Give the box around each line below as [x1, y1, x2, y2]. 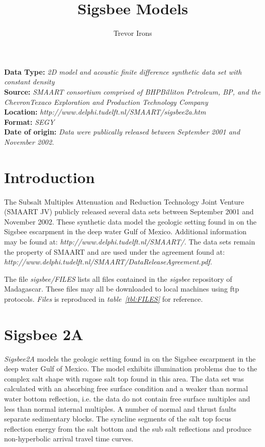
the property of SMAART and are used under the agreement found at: [4, 246, 225, 257]
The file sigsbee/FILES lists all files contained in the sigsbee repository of [4, 273, 232, 284]
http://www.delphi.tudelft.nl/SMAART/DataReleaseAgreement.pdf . [4, 256, 212, 267]
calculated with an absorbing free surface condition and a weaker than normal [4, 383, 248, 394]
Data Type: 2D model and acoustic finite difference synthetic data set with [4, 66, 242, 77]
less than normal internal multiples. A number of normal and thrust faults [4, 403, 236, 414]
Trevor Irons [113, 28, 152, 38]
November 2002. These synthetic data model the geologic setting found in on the [4, 216, 257, 227]
